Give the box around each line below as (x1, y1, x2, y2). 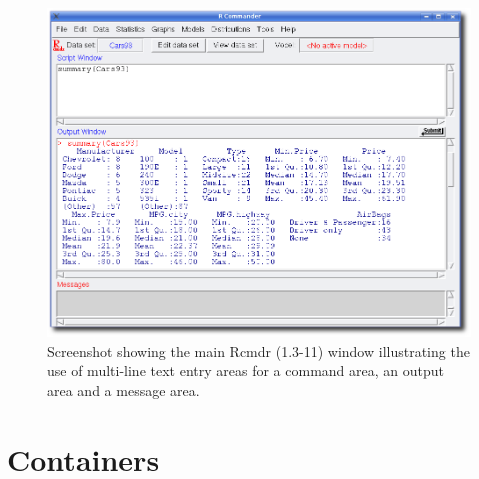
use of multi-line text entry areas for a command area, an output (47, 360, 444, 381)
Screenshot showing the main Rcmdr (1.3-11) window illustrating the (47, 340, 470, 361)
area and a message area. (47, 379, 200, 400)
